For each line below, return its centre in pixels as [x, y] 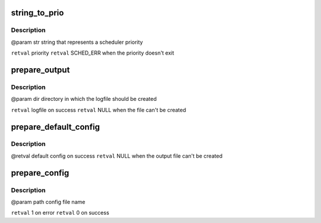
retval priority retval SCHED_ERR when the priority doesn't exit [93, 53]
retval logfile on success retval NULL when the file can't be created [99, 110]
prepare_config [40, 173]
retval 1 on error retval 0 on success [60, 213]
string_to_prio [37, 13]
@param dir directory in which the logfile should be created [84, 99]
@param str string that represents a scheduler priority [77, 42]
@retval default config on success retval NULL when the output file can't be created [117, 156]
